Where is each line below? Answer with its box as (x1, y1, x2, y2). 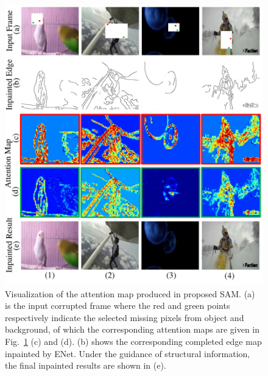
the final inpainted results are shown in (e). (5, 359, 166, 372)
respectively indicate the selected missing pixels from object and (5, 311, 244, 324)
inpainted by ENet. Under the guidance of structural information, (5, 347, 250, 360)
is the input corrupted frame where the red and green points (5, 299, 230, 312)
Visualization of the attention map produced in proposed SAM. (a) (5, 287, 255, 300)
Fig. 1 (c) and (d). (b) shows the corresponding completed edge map (5, 334, 262, 347)
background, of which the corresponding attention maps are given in (5, 323, 260, 336)
